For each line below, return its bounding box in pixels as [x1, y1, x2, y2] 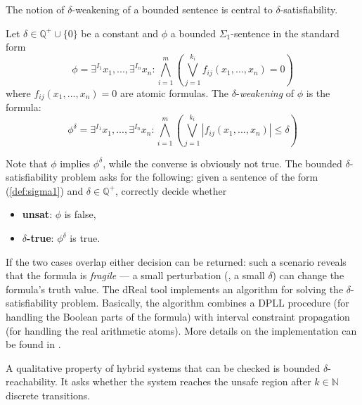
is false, [64, 207, 96, 221]
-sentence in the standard [231, 25, 340, 40]
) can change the [272, 268, 344, 283]
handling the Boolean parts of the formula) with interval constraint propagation [6, 309, 350, 324]
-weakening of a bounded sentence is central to [72, 2, 273, 16]
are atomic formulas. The [119, 85, 229, 100]
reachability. [6, 374, 58, 389]
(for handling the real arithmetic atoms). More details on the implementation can [6, 323, 357, 337]
